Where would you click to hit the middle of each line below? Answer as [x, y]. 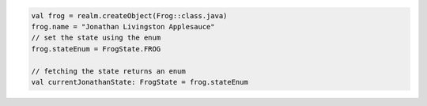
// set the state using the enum [96, 38]
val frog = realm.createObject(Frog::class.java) [129, 15]
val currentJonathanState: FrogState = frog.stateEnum [140, 82]
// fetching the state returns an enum [108, 71]
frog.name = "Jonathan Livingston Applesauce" [123, 26]
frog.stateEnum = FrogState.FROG [96, 49]
